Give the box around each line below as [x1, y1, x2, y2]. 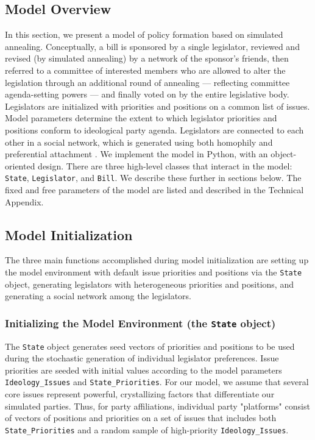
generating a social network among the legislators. [5, 289, 191, 302]
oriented [5, 159, 35, 172]
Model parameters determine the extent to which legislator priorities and [5, 112, 277, 124]
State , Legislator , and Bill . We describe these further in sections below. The [5, 171, 302, 184]
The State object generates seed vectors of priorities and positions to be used [5, 339, 295, 352]
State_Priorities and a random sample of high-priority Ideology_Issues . [5, 423, 289, 436]
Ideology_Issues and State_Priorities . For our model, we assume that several [5, 375, 309, 388]
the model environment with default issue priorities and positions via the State [5, 265, 302, 278]
